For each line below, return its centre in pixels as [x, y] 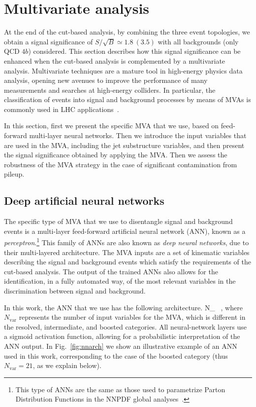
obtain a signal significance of [48, 41]
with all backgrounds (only [198, 41]
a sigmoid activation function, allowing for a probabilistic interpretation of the [122, 336]
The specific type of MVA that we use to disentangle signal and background [118, 221]
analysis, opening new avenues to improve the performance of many [106, 80]
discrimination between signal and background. [75, 291]
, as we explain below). [67, 365]
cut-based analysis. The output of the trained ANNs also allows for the [111, 271]
